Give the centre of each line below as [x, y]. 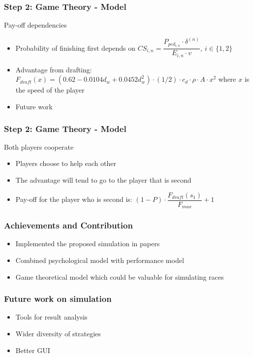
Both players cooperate [39, 146]
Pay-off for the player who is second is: [74, 199]
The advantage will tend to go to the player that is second [103, 180]
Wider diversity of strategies [58, 333]
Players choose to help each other [66, 163]
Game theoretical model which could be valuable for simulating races [120, 276]
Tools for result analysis [51, 317]
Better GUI [33, 350]
